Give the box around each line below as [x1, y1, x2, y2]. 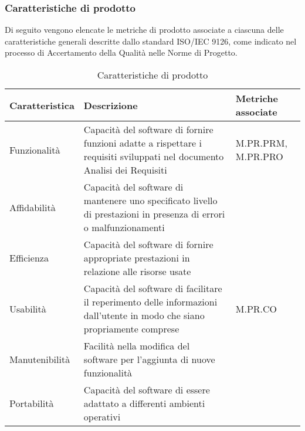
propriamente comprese [83, 322, 179, 335]
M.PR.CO [235, 301, 277, 315]
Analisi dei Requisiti [83, 163, 167, 177]
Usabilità [9, 301, 46, 315]
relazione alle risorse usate [83, 264, 191, 278]
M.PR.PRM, [235, 136, 287, 150]
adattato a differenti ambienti [83, 396, 205, 410]
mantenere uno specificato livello [83, 194, 218, 207]
